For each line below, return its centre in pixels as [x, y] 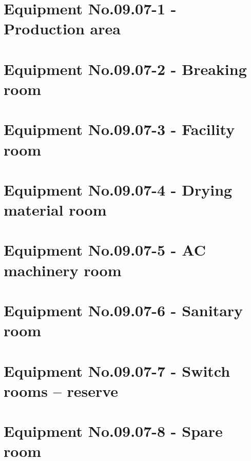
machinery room [63, 270]
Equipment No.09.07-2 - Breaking [125, 69]
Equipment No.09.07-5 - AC [105, 250]
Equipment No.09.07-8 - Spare [113, 431]
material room [55, 210]
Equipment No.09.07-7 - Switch [117, 370]
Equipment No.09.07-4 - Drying [118, 189]
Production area [62, 28]
